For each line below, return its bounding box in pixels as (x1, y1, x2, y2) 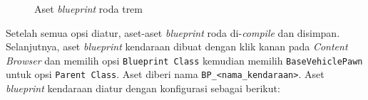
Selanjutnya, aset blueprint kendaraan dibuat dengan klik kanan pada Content (6, 39, 348, 54)
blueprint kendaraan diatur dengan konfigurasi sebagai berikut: (6, 81, 280, 96)
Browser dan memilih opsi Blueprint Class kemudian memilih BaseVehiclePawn (6, 52, 363, 67)
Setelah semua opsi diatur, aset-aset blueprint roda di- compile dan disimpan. (6, 25, 340, 40)
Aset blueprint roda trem (34, 1, 143, 16)
